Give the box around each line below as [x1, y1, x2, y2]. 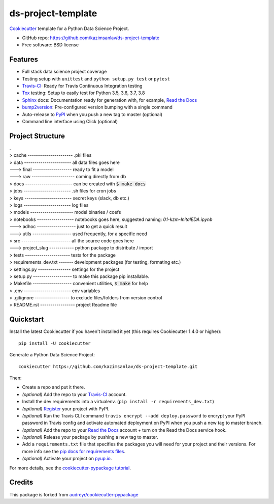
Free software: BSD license [22, 42, 79, 48]
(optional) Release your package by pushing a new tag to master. [22, 434, 158, 440]
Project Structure [9, 131, 65, 140]
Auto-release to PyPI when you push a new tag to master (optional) [22, 111, 162, 117]
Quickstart [9, 315, 44, 324]
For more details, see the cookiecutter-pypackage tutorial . [9, 465, 131, 471]
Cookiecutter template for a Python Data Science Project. [9, 25, 129, 32]
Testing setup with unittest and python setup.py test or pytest [22, 75, 170, 81]
